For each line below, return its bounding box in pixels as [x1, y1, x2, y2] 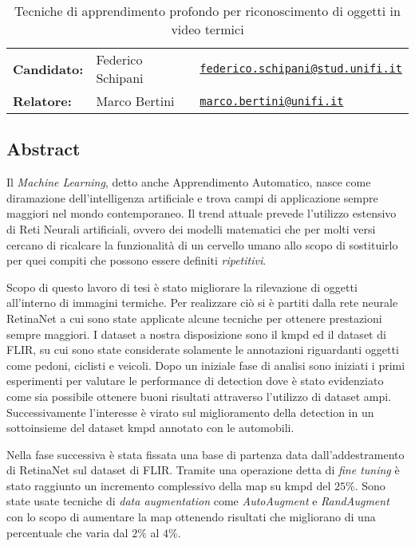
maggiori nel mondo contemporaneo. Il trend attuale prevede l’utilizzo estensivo [6, 205, 397, 222]
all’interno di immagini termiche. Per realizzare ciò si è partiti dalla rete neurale [6, 294, 398, 311]
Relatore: [13, 92, 72, 110]
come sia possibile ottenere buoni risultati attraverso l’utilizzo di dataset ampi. [6, 387, 392, 404]
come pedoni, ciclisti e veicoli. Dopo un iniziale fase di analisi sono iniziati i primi [6, 356, 405, 373]
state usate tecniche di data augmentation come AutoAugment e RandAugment [6, 493, 389, 509]
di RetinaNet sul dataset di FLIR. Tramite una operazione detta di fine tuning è [6, 462, 400, 478]
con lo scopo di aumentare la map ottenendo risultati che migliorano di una [6, 509, 376, 525]
